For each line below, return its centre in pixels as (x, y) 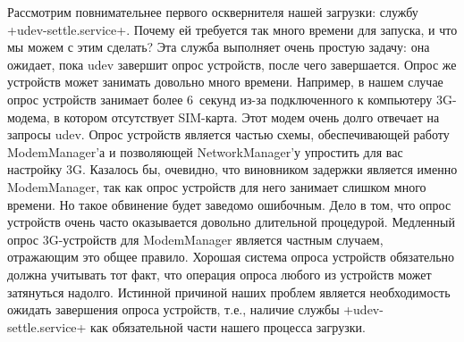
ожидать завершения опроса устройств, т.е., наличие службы (173, 309)
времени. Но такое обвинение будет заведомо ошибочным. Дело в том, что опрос (229, 204)
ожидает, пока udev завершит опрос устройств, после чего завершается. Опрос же (232, 64)
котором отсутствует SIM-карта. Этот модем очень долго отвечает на (252, 117)
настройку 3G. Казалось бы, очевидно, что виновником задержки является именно (232, 169)
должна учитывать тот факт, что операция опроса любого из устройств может (219, 274)
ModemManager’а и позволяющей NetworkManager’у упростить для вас (205, 151)
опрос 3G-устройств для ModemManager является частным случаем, (195, 239)
